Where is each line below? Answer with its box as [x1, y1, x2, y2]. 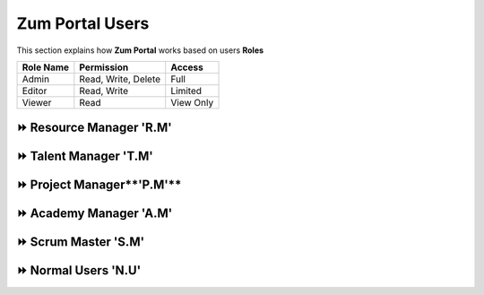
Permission [79, 61, 129, 74]
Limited [170, 84, 202, 97]
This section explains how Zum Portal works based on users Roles [16, 45, 264, 56]
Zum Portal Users [16, 13, 150, 33]
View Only [170, 96, 214, 108]
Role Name [22, 61, 70, 74]
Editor [22, 84, 48, 97]
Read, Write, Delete [79, 73, 161, 85]
